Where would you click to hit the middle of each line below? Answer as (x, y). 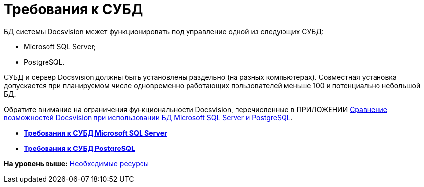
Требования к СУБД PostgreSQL (79, 148)
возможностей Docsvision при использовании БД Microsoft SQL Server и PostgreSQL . (148, 117)
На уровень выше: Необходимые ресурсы (77, 163)
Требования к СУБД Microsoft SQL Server (95, 133)
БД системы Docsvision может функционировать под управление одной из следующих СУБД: (164, 31)
